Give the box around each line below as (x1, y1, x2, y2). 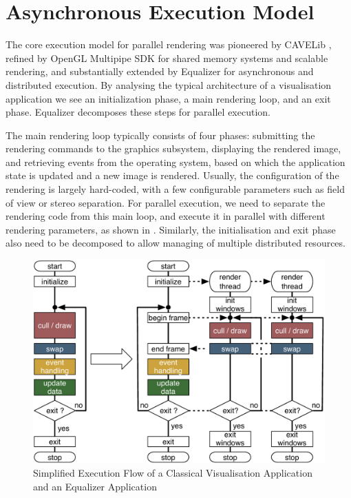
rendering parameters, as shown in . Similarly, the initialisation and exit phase (6, 222, 336, 236)
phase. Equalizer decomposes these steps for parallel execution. (6, 105, 270, 119)
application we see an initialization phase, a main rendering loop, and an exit (6, 91, 331, 105)
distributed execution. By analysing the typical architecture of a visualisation (6, 77, 332, 92)
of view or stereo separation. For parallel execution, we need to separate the (6, 195, 326, 209)
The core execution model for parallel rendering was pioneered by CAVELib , (6, 37, 332, 52)
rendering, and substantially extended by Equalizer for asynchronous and (6, 64, 314, 79)
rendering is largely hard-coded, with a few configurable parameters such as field (6, 182, 345, 196)
